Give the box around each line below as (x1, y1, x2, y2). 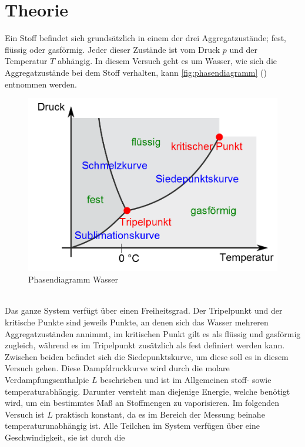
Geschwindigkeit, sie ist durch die (5, 431, 125, 443)
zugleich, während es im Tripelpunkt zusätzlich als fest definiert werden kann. (5, 339, 285, 351)
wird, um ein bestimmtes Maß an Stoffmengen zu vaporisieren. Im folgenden (5, 396, 279, 409)
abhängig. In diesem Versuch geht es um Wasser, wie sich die (57, 55, 277, 67)
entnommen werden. (5, 78, 77, 90)
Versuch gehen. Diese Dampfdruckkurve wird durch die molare (5, 362, 230, 374)
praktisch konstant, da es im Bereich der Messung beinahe (55, 408, 265, 420)
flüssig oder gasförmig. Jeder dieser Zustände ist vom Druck (5, 43, 220, 55)
